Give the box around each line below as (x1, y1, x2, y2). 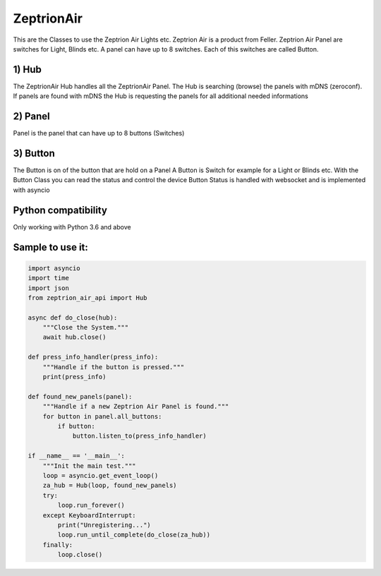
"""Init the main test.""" (42, 462, 137, 469)
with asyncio (13, 186, 50, 194)
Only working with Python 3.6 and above (13, 222, 131, 231)
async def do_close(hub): (28, 313, 118, 321)
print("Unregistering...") (57, 521, 151, 529)
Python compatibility (13, 204, 107, 216)
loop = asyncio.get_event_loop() (42, 472, 159, 479)
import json (28, 284, 70, 292)
